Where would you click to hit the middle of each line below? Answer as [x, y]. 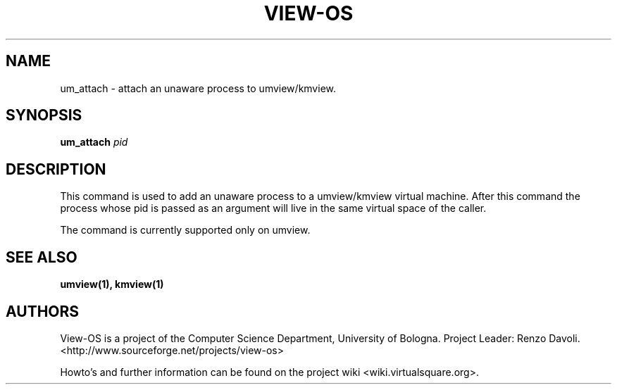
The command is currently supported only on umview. [185, 230]
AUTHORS [43, 311]
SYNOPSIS [44, 115]
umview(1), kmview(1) [112, 284]
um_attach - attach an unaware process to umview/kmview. [198, 88]
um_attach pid [94, 142]
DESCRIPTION [56, 169]
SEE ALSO [42, 257]
